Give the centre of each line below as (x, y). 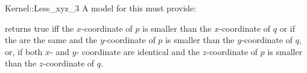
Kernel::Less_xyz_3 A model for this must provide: (101, 8)
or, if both (24, 51)
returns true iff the (40, 28)
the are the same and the (51, 40)
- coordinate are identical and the (138, 51)
